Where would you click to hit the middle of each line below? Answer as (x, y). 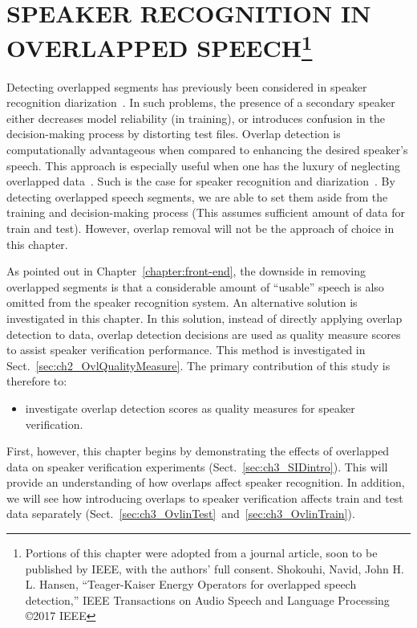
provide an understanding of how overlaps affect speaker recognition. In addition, (206, 482)
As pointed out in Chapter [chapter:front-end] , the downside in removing (186, 271)
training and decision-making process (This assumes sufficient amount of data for (206, 212)
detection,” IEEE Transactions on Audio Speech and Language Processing (207, 599)
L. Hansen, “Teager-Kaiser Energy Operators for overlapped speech (191, 584)
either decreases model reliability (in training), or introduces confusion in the (196, 118)
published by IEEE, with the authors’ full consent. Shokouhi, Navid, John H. (215, 568)
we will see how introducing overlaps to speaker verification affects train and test (205, 498)
